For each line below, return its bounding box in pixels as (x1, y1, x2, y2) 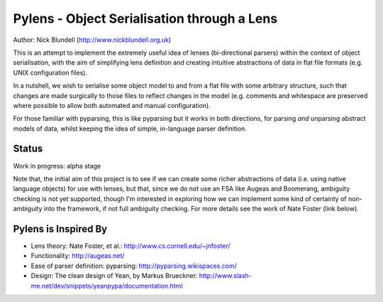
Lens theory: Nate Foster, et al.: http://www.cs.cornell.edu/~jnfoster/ (30, 242, 231, 250)
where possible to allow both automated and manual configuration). (13, 101, 211, 109)
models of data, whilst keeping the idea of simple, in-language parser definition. (13, 124, 248, 133)
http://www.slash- (199, 271, 252, 280)
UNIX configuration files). (13, 68, 88, 77)
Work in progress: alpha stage (13, 161, 101, 170)
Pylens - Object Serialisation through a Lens (13, 11, 278, 26)
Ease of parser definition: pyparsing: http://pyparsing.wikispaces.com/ (30, 261, 238, 270)
